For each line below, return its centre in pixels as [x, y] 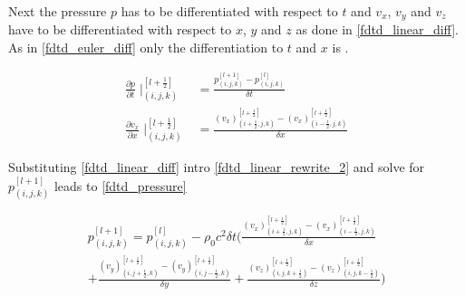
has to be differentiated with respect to [229, 11]
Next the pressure [58, 11]
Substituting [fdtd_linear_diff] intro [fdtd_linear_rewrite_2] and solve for [217, 167]
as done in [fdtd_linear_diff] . [377, 29]
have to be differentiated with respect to [120, 29]
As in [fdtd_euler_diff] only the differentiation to [146, 48]
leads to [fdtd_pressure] [120, 185]
